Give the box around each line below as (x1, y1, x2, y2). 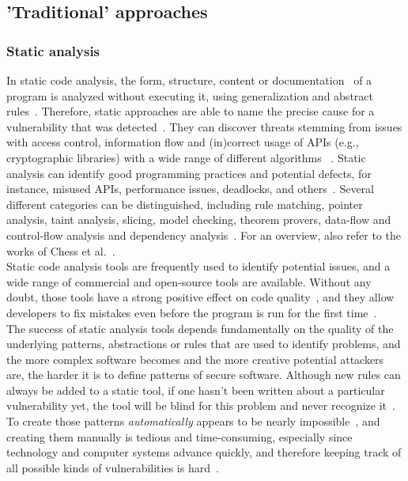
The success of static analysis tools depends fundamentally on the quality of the (6, 320, 394, 336)
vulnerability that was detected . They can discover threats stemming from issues (6, 118, 402, 134)
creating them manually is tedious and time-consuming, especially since (6, 428, 353, 445)
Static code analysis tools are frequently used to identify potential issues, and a (6, 258, 391, 275)
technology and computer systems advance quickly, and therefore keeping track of (6, 444, 402, 460)
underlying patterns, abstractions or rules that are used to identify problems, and (6, 335, 401, 352)
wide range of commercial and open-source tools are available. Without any (6, 273, 372, 290)
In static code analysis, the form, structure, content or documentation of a (6, 72, 372, 88)
